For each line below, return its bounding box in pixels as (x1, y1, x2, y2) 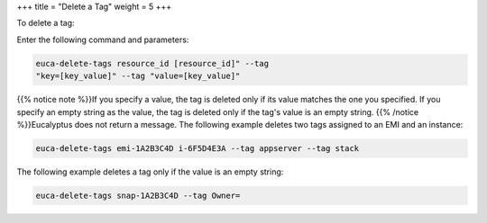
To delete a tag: (16, 18, 76, 29)
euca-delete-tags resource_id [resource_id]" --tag (35, 58, 270, 68)
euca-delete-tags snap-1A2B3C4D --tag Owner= (35, 190, 241, 201)
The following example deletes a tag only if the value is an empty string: (16, 166, 284, 177)
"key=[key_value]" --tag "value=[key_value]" (35, 71, 241, 81)
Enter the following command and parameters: (16, 34, 189, 45)
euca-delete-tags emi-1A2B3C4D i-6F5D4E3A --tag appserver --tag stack (35, 143, 360, 153)
